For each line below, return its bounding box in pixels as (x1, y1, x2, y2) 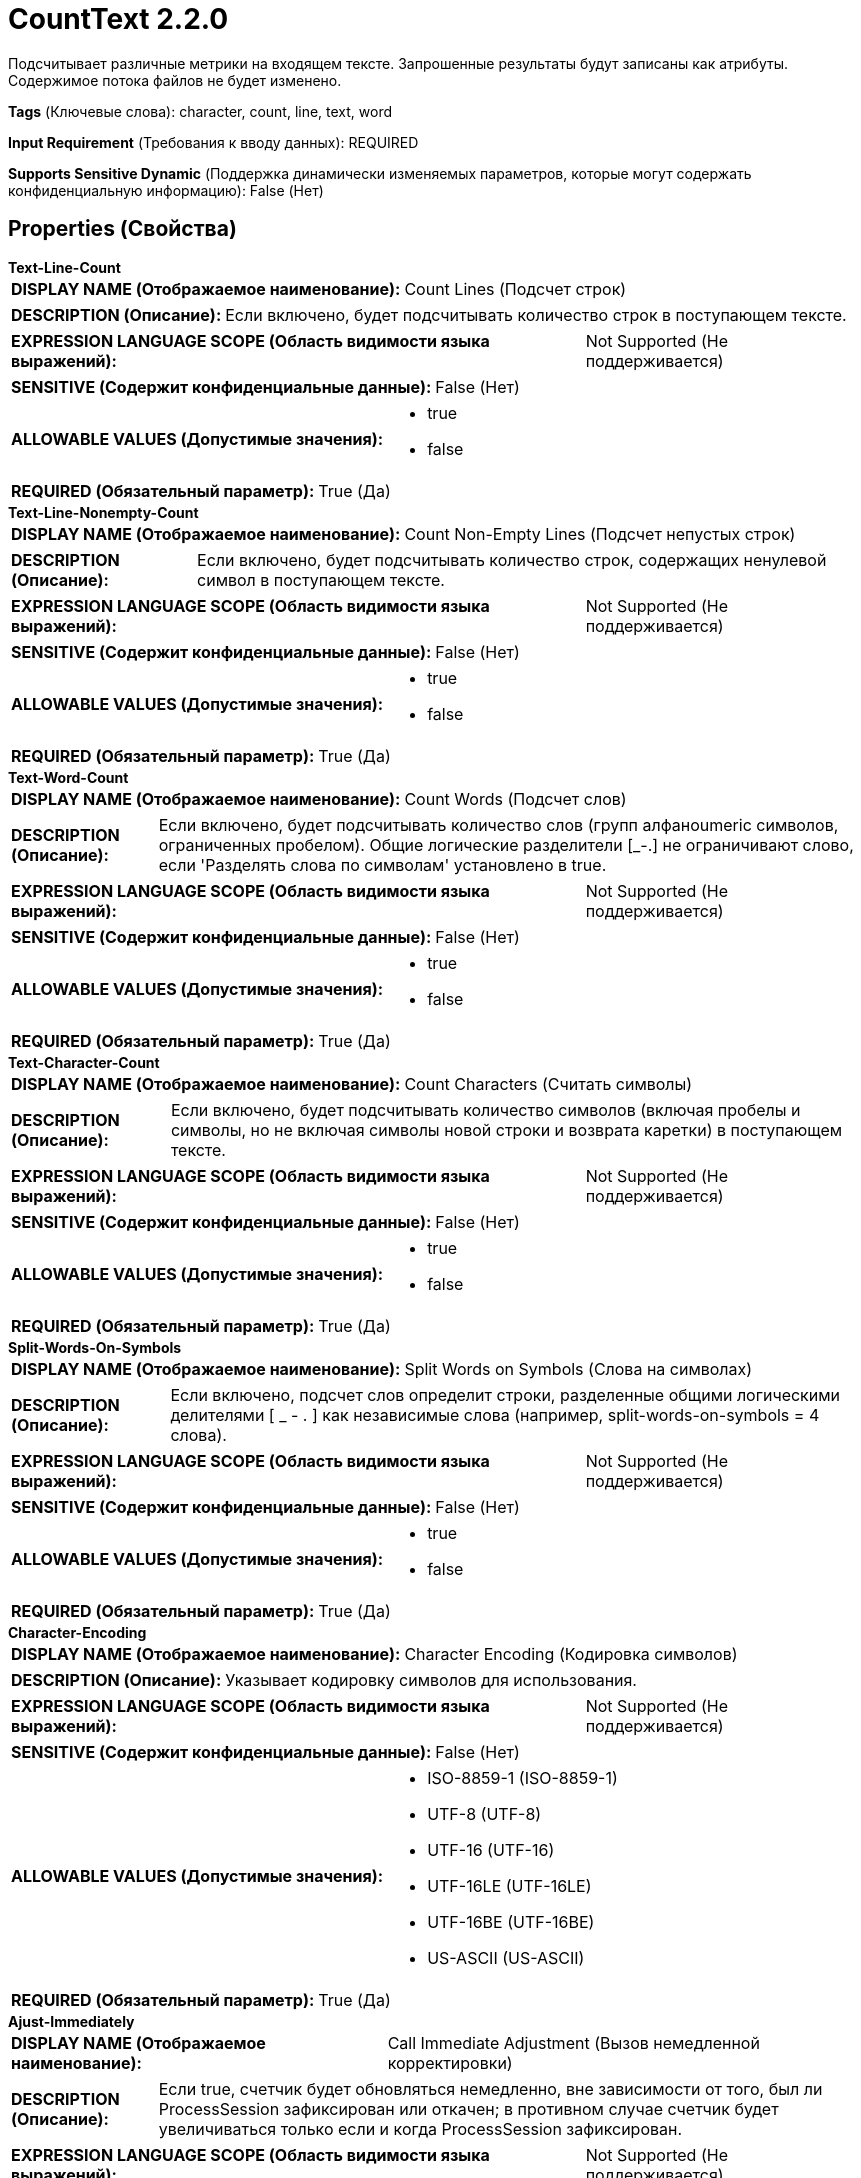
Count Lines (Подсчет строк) (404, 278, 627, 299)
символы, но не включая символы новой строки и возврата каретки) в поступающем (170, 1119, 843, 1140)
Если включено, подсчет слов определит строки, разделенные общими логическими (170, 1384, 841, 1405)
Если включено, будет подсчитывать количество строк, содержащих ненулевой (197, 549, 827, 570)
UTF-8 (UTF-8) (427, 1803, 542, 1824)
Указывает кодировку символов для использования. (225, 1669, 637, 1690)
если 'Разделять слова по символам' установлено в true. (158, 854, 607, 875)
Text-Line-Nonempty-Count (8, 503, 199, 521)
